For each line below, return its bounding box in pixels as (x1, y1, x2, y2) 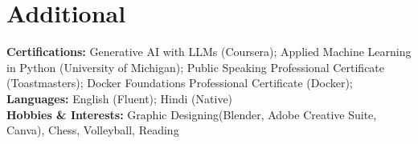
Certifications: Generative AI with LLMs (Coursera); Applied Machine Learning (6, 43, 412, 60)
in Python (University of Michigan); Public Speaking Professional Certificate (6, 58, 385, 75)
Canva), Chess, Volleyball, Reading (6, 122, 179, 138)
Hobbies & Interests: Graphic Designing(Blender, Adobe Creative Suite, (6, 106, 377, 122)
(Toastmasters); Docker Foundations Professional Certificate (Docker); (6, 74, 353, 91)
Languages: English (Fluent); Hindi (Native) (6, 90, 233, 106)
